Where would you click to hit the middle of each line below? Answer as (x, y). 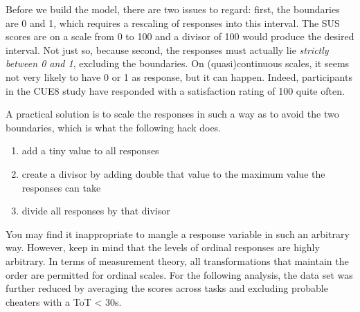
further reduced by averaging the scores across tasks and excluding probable (167, 288)
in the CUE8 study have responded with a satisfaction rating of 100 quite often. (175, 90)
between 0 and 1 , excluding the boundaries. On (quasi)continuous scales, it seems (178, 63)
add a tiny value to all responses (90, 150)
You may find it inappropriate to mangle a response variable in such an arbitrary (178, 233)
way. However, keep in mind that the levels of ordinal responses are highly (163, 247)
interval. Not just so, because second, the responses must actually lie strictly (167, 49)
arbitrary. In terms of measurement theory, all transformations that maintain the (177, 260)
